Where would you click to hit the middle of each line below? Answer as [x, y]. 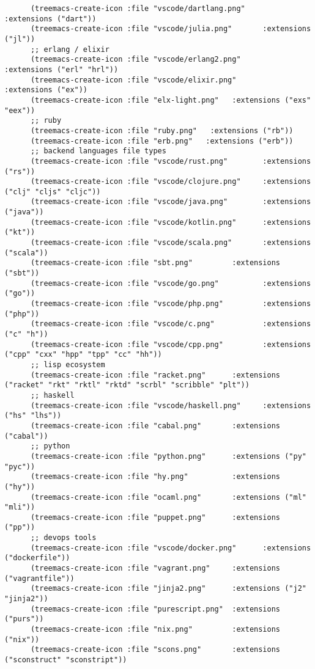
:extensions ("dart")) [50, 19]
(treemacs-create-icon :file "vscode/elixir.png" [133, 80]
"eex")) [20, 110]
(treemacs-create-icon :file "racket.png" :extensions [155, 375]
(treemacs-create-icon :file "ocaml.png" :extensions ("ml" [168, 497]
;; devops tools [63, 538]
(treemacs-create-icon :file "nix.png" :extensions [155, 630]
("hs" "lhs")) [33, 416]
